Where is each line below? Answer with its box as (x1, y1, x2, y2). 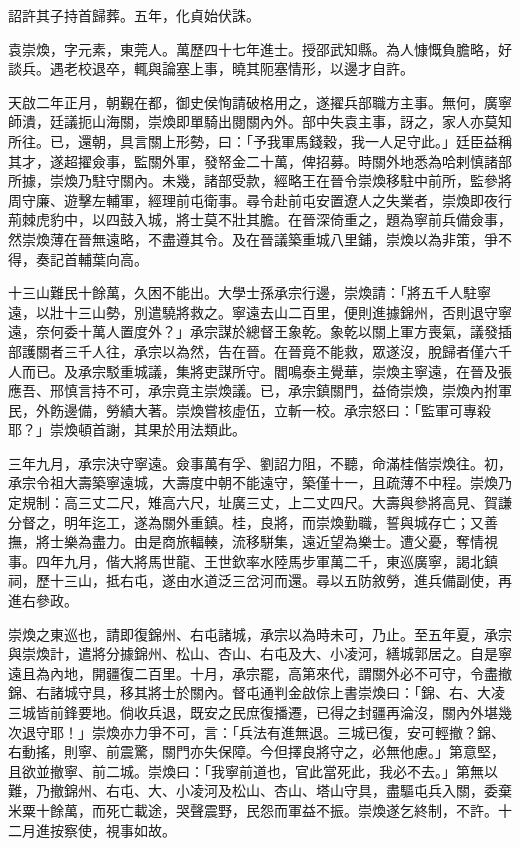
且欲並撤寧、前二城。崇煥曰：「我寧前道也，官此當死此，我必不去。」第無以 (8, 760, 498, 781)
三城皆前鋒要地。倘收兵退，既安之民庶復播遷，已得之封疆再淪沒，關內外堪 (8, 702, 498, 722)
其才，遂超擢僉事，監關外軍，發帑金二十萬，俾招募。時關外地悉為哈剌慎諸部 (8, 150, 512, 171)
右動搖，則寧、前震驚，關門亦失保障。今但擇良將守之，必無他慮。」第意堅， (8, 741, 505, 762)
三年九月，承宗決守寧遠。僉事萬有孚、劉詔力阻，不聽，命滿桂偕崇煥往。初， (8, 452, 512, 473)
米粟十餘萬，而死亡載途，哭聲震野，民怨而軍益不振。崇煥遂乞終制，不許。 (8, 799, 498, 820)
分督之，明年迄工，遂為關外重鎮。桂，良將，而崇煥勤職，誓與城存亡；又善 (8, 511, 498, 532)
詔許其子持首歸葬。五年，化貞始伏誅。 (8, 5, 260, 25)
